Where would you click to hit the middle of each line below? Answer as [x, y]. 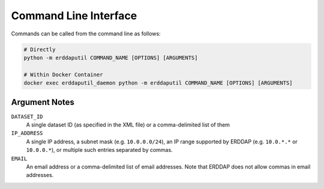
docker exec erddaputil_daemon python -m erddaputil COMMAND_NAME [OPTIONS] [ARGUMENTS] [158, 83]
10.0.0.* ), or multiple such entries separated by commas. [100, 150]
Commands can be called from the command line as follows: [86, 34]
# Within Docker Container [63, 74]
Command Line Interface [74, 16]
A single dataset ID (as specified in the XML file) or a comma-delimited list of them [128, 124]
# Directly [40, 49]
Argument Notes [43, 102]
